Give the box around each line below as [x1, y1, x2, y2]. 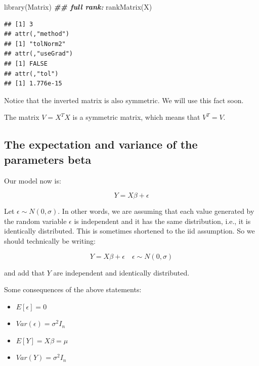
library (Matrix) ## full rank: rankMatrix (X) [4, 2, 152, 12]
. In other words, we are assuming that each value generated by [58, 206, 254, 216]
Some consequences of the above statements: [4, 284, 142, 295]
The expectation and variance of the [4, 136, 198, 152]
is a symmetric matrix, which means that [72, 112, 200, 122]
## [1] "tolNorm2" [4, 40, 66, 48]
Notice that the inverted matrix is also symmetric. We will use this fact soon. [4, 95, 244, 105]
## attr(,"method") [4, 30, 69, 38]
